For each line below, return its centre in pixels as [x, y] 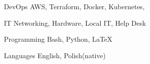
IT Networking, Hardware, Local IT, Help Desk [75, 23]
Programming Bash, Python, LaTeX [58, 39]
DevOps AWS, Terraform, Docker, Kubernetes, [74, 6]
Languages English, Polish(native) [55, 55]
